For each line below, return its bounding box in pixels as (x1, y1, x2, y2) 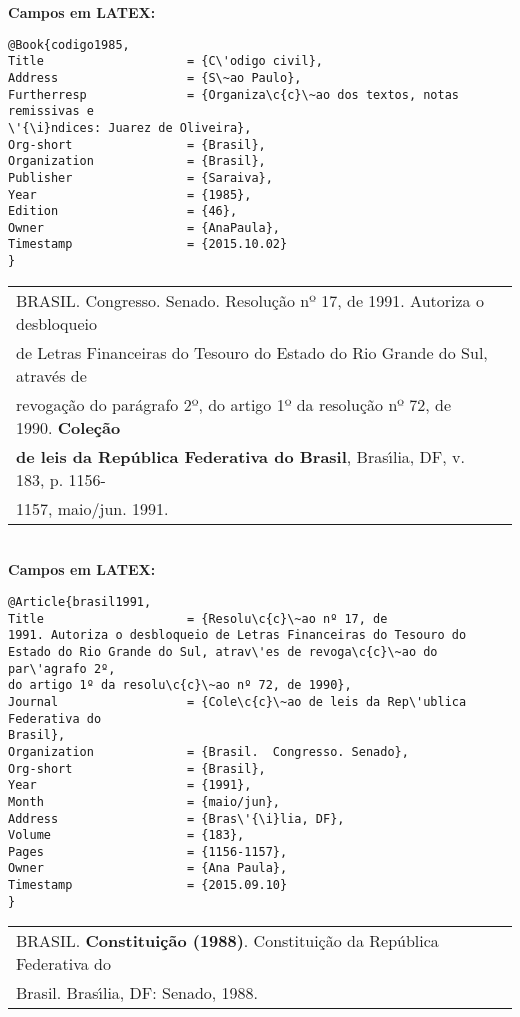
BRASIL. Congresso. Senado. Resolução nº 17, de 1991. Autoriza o (16, 288, 484, 312)
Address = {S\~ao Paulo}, (8, 70, 302, 85)
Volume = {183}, (8, 828, 245, 843)
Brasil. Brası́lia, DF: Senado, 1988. (16, 981, 259, 1005)
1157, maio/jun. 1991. (16, 496, 169, 520)
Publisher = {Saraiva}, (8, 170, 273, 185)
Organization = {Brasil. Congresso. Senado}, (8, 744, 409, 759)
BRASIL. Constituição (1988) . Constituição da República (16, 929, 439, 953)
